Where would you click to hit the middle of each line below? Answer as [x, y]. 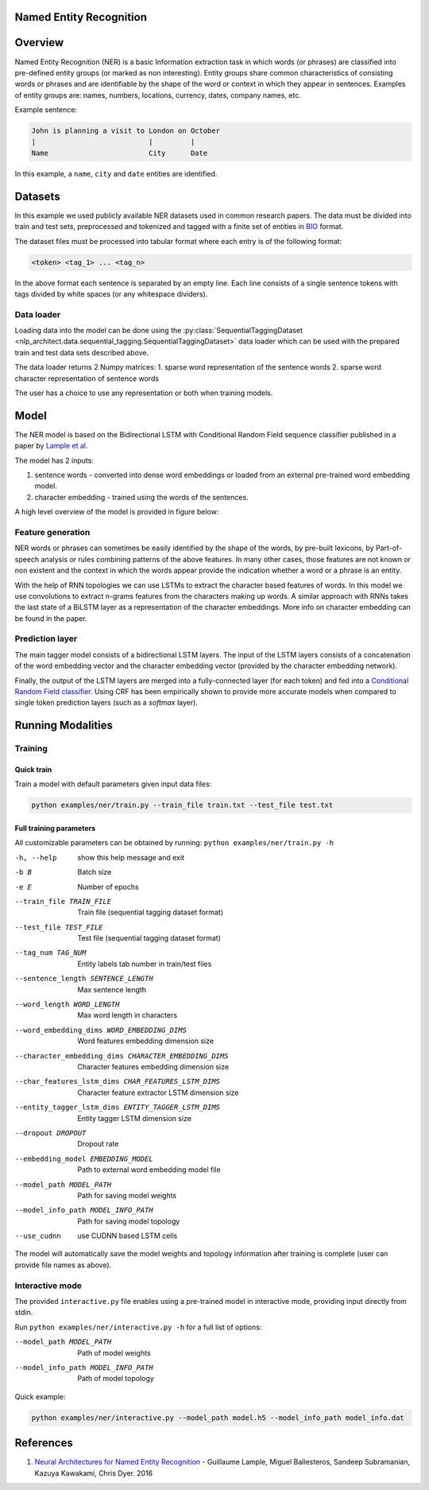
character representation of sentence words [87, 378]
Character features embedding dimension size [153, 1067]
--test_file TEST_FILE [59, 927]
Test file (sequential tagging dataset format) [149, 938]
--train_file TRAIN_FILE [63, 901]
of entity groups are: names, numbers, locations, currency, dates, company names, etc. [158, 95]
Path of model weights [114, 1352]
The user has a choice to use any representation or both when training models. [144, 393]
